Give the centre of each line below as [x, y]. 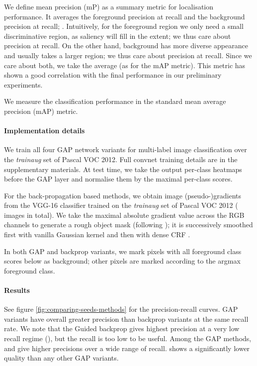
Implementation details [44, 131]
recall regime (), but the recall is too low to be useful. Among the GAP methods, [128, 338]
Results [17, 290]
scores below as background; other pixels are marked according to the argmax [122, 261]
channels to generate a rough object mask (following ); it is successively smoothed [128, 225]
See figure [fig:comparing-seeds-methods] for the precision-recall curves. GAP [121, 309]
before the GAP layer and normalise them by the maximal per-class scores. [118, 179]
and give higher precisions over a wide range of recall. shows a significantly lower [127, 348]
